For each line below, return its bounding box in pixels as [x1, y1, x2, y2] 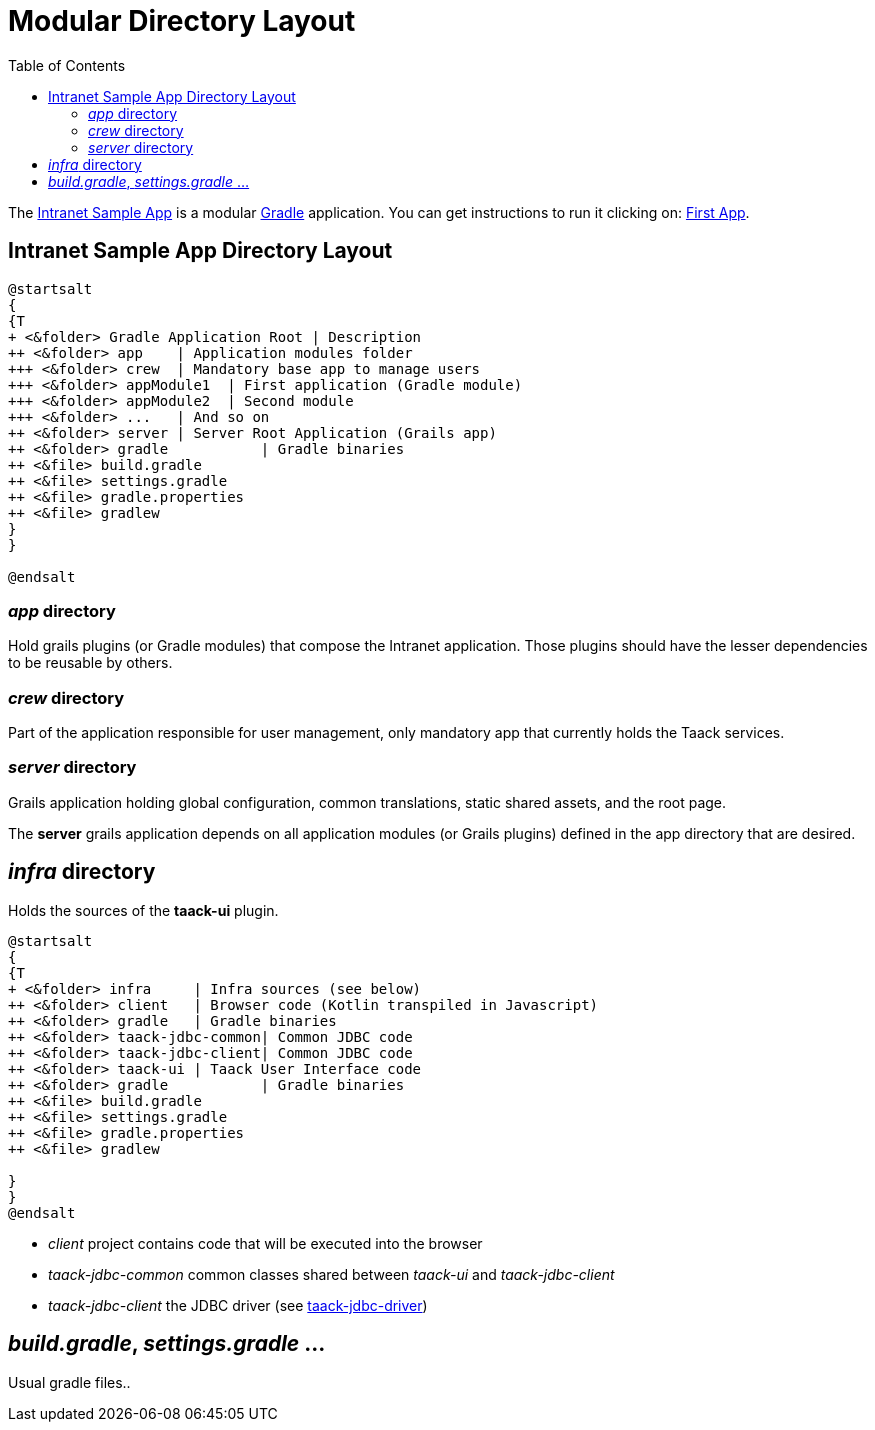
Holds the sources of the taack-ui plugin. [8, 901, 279, 919]
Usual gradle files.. [8, 1373, 131, 1391]
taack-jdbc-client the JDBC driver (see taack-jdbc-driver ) [48, 1296, 428, 1314]
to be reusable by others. [8, 654, 173, 672]
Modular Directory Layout [8, 4, 356, 38]
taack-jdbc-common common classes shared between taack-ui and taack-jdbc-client [48, 1265, 615, 1283]
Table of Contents [8, 56, 126, 74]
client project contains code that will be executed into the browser [48, 1234, 483, 1252]
